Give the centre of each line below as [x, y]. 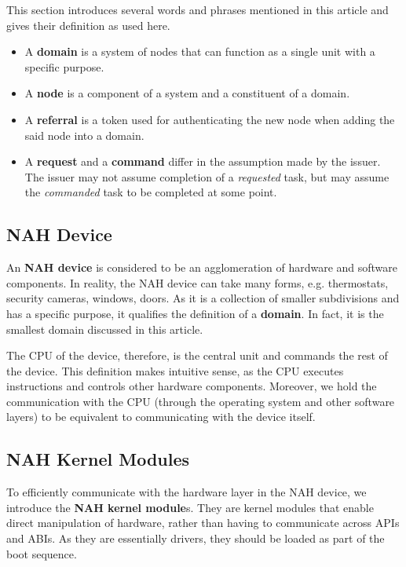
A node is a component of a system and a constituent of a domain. [187, 93]
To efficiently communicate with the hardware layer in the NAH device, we [187, 492]
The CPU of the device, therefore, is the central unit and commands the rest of [197, 355]
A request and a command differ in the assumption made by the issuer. [203, 161]
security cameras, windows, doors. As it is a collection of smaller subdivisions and [203, 298]
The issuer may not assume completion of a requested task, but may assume [207, 176]
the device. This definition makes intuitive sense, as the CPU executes [175, 370]
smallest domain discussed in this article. [105, 329]
